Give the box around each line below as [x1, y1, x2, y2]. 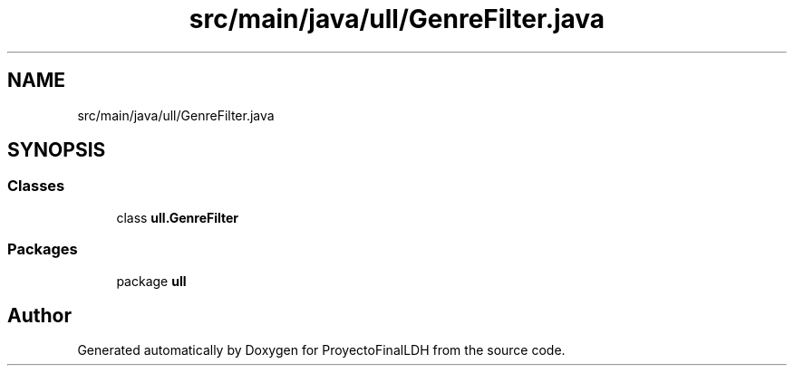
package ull [116, 273, 187, 289]
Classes [7, 177, 65, 196]
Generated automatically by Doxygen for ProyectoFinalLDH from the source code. [77, 342, 566, 359]
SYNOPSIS [7, 139, 106, 162]
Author [7, 303, 72, 327]
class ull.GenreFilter [116, 209, 239, 225]
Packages [7, 240, 78, 259]
